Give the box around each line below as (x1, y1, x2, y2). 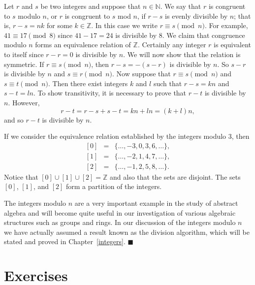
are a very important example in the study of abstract (74, 198, 238, 208)
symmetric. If (4, 59, 44, 69)
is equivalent (214, 39, 251, 50)
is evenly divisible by (165, 10, 228, 21)
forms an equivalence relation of (35, 39, 131, 50)
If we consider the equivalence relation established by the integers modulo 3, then (4, 131, 250, 141)
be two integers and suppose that (40, 1, 141, 11)
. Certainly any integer (137, 39, 206, 50)
